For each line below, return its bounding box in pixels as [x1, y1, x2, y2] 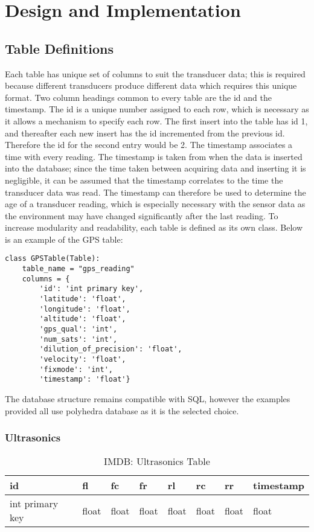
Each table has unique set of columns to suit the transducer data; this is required [5, 67, 306, 80]
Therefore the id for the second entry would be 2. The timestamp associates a [5, 138, 293, 151]
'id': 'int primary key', [39, 284, 144, 293]
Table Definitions [5, 39, 114, 57]
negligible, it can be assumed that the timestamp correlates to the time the [5, 173, 283, 186]
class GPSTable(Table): [5, 254, 100, 263]
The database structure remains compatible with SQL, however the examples [5, 393, 290, 405]
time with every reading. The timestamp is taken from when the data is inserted [5, 150, 303, 162]
